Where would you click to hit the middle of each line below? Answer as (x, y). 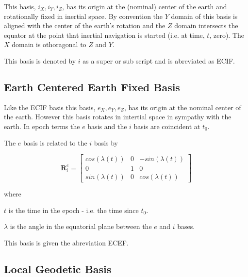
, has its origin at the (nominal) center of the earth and (145, 6)
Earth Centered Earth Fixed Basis (92, 87)
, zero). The (227, 35)
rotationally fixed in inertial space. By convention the (83, 16)
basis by (106, 142)
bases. (186, 226)
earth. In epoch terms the (42, 126)
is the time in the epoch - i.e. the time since (74, 210)
